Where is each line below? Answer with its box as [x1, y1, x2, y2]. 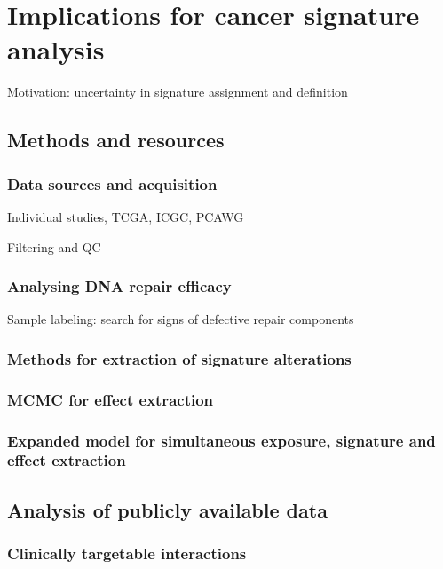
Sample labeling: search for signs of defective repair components [7, 310, 354, 328]
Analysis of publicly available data [7, 495, 328, 523]
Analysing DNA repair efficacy [7, 275, 232, 297]
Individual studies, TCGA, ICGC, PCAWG [7, 207, 244, 225]
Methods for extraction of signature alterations [7, 347, 352, 369]
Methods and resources [7, 126, 225, 154]
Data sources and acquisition [7, 172, 218, 194]
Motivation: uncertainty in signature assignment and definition [7, 83, 348, 101]
